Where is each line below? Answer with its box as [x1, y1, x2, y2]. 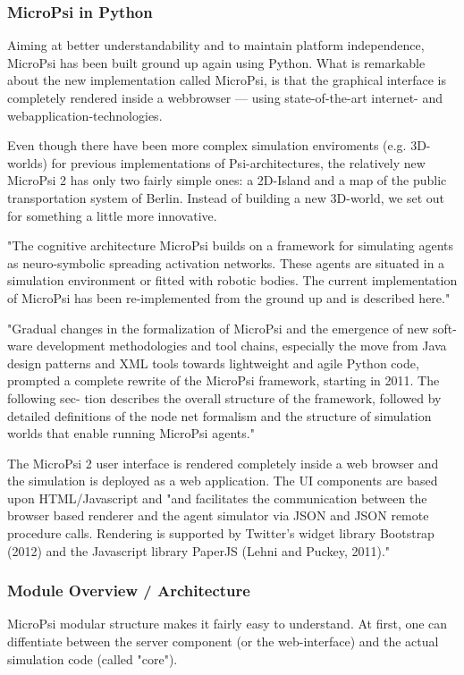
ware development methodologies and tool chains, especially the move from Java [7, 336, 447, 355]
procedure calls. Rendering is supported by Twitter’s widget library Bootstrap [7, 524, 434, 543]
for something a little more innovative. [7, 206, 217, 224]
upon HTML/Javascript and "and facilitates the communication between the [7, 488, 427, 507]
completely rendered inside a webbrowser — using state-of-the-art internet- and [7, 89, 443, 106]
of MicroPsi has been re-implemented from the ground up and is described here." [7, 288, 451, 307]
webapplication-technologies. [7, 105, 163, 124]
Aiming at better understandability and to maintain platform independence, [7, 36, 425, 55]
